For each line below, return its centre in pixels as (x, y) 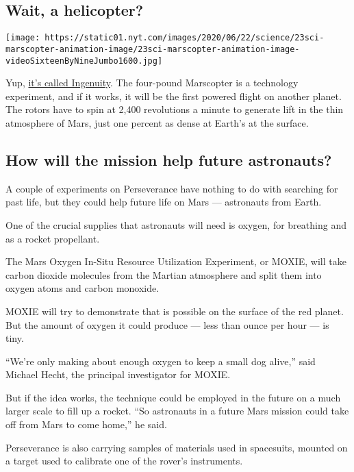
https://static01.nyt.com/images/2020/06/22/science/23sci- (185, 38)
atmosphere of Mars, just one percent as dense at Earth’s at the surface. (157, 122)
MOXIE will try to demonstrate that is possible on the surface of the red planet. (175, 311)
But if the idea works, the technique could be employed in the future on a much (173, 397)
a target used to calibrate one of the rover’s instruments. (124, 461)
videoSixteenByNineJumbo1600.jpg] (84, 61)
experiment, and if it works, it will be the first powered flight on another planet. (174, 96)
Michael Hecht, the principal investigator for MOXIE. (118, 374)
